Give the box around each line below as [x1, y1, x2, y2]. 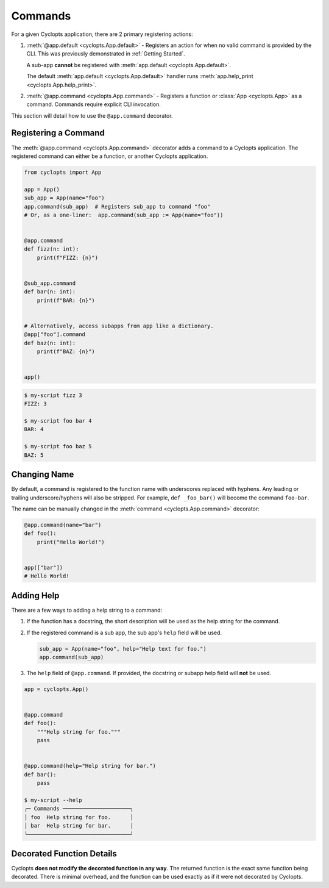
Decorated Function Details [11, 848, 117, 859]
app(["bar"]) [24, 564, 63, 571]
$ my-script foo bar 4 [24, 418, 92, 424]
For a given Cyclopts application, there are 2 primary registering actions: [11, 30, 193, 38]
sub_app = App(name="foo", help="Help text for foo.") [39, 645, 207, 652]
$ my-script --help [24, 797, 82, 803]
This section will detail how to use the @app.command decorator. [11, 112, 173, 119]
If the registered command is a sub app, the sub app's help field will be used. [26, 629, 222, 636]
